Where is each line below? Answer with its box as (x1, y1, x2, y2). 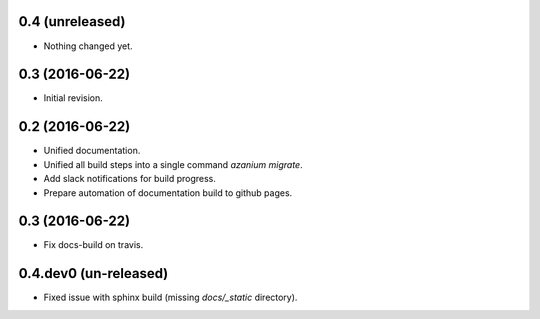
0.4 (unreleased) (18, 13, 126, 30)
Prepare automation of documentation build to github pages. (43, 186, 293, 199)
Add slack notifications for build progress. (43, 173, 217, 185)
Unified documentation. (43, 145, 141, 157)
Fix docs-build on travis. (43, 239, 144, 251)
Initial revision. (43, 92, 104, 104)
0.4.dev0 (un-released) (18, 265, 169, 282)
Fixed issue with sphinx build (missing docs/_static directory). (43, 291, 298, 304)
